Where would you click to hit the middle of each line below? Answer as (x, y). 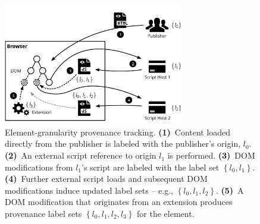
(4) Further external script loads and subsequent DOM (106, 179)
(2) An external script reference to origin (81, 155)
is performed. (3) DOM (211, 155)
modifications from (39, 167)
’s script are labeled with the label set (151, 167)
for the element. (166, 214)
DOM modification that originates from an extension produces (119, 202)
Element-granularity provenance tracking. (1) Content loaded (118, 132)
